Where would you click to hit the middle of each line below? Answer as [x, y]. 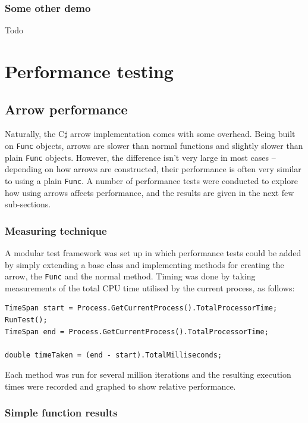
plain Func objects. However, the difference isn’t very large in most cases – [140, 157]
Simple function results [61, 413]
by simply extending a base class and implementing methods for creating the [144, 264]
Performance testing [89, 71]
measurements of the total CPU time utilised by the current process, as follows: [150, 287]
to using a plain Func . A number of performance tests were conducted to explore [151, 180]
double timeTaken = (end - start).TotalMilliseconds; [114, 355]
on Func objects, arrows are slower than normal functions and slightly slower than [154, 145]
